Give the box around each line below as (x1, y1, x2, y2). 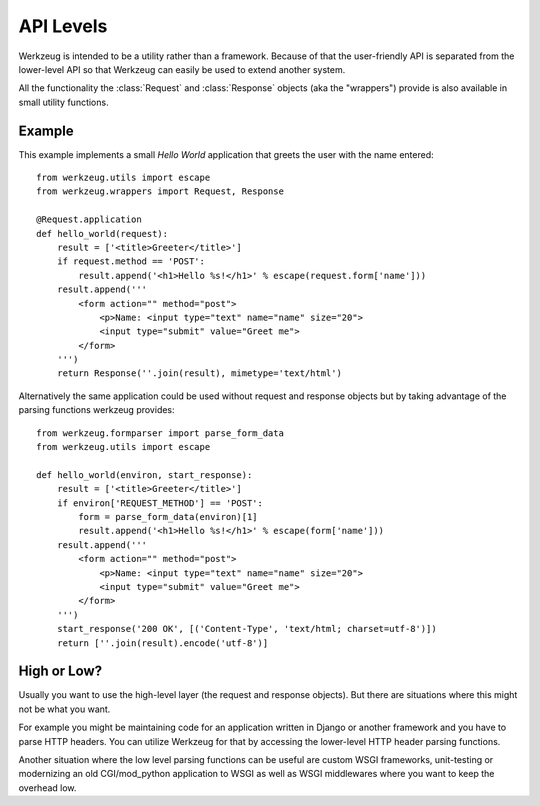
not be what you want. (18, 703, 111, 715)
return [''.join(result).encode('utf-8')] (56, 637, 269, 649)
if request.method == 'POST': (56, 256, 205, 267)
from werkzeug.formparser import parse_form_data (36, 427, 285, 439)
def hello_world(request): (36, 228, 169, 239)
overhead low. (18, 781, 77, 794)
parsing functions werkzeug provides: (18, 404, 175, 416)
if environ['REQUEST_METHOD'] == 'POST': (56, 497, 264, 509)
